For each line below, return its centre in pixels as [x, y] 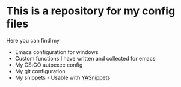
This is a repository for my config [91, 11]
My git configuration [40, 71]
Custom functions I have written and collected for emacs [85, 58]
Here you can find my [33, 40]
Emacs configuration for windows [57, 52]
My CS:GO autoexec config [49, 65]
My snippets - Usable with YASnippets [63, 77]
